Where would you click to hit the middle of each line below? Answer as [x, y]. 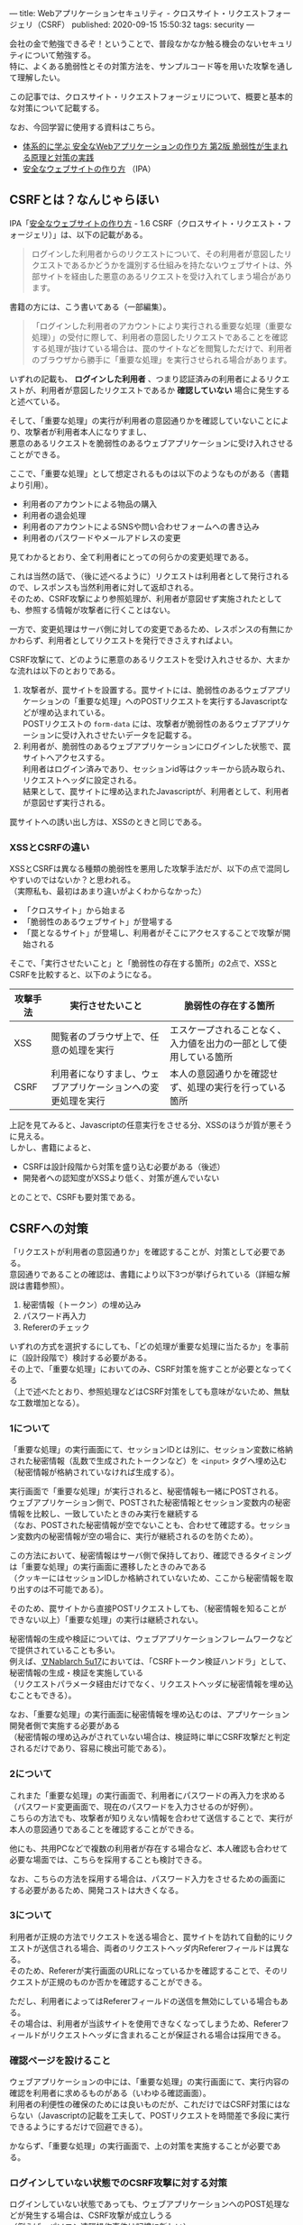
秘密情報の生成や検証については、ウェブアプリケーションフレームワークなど [151, 1639]
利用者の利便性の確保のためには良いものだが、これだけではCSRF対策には [146, 2104]
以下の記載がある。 [112, 234]
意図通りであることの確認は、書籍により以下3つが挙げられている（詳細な [146, 1274]
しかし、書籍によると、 [53, 1148]
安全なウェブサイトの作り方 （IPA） [89, 169]
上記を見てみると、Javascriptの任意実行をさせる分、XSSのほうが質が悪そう [151, 1125]
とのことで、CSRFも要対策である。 [75, 1197]
